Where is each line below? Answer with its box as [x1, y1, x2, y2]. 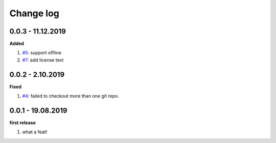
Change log [9, 8, 60, 19]
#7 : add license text [22, 56, 64, 63]
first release [9, 120, 36, 126]
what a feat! [22, 129, 48, 135]
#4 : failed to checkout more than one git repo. [22, 93, 120, 99]
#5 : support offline [22, 50, 61, 56]
